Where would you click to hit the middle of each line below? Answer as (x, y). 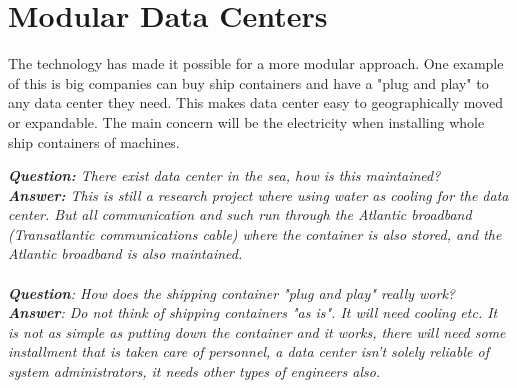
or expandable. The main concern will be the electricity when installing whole (246, 121)
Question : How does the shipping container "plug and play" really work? (231, 292)
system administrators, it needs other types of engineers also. (194, 371)
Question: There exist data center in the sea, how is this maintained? (224, 175)
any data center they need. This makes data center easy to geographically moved (255, 102)
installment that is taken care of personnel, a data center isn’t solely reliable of (248, 351)
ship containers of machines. (94, 141)
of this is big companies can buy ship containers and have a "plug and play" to (248, 82)
